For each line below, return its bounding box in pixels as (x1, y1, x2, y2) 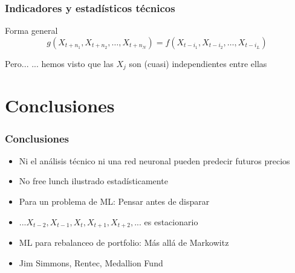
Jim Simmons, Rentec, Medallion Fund (19, 256, 163, 269)
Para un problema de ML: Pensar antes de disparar (19, 195, 210, 208)
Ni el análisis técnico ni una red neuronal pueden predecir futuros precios (19, 154, 290, 167)
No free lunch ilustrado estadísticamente (19, 175, 168, 187)
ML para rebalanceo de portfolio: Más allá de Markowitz (19, 236, 229, 249)
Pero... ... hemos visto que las (5, 57, 114, 69)
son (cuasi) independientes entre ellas (129, 57, 267, 69)
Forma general (5, 24, 58, 37)
